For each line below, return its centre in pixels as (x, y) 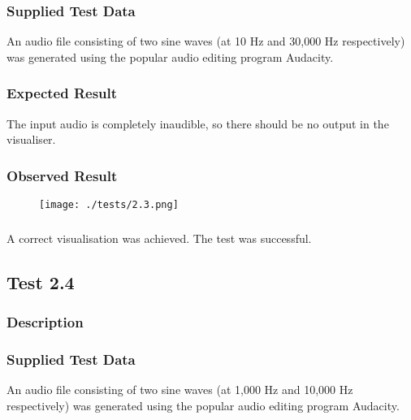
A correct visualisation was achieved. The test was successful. (159, 238)
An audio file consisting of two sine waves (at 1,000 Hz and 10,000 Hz (180, 390)
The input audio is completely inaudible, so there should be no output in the (198, 123)
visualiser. (31, 139)
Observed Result (62, 175)
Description (45, 321)
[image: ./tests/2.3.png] (109, 205)
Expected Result (62, 93)
